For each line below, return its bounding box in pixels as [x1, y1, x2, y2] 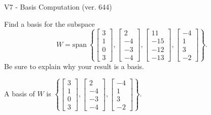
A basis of [4, 88, 35, 99]
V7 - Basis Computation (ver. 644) [4, 2, 112, 12]
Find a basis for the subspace [4, 18, 95, 29]
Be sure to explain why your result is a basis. [4, 61, 145, 71]
